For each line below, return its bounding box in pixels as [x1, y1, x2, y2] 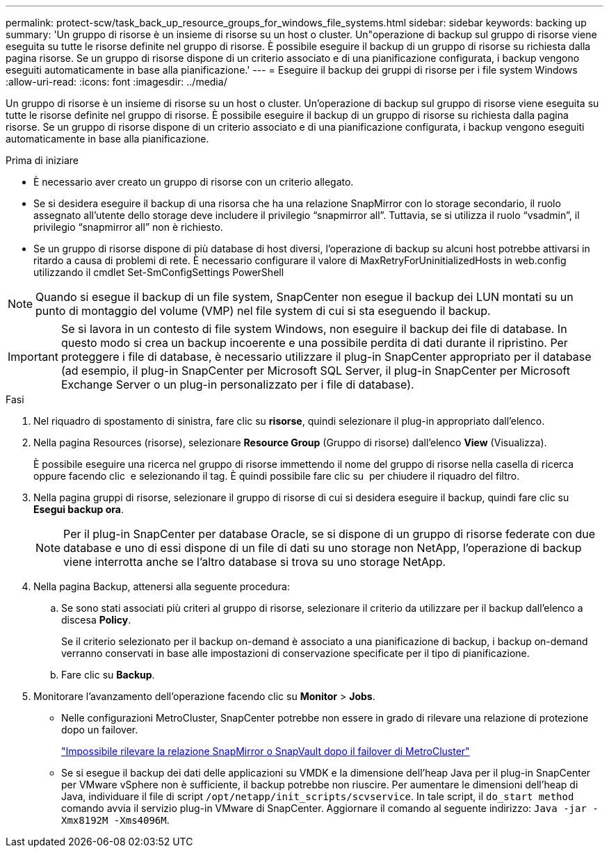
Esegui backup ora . [33, 503, 124, 515]
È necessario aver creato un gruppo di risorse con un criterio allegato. [33, 176, 354, 188]
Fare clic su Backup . [61, 669, 155, 681]
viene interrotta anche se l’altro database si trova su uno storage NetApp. [63, 555, 446, 569]
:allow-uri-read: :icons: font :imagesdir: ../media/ [6, 76, 227, 88]
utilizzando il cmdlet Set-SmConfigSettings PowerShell [33, 266, 284, 278]
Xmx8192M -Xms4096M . [61, 814, 170, 826]
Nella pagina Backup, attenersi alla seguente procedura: [33, 580, 290, 592]
